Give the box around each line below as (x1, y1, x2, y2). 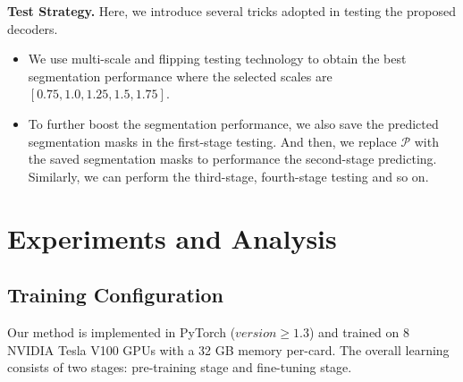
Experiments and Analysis (7, 219, 337, 256)
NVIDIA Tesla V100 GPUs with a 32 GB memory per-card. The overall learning (7, 340, 450, 359)
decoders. (7, 19, 58, 38)
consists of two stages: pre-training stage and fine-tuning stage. (7, 358, 352, 377)
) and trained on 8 (308, 322, 409, 341)
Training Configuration (7, 281, 223, 309)
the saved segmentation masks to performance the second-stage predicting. (28, 149, 437, 168)
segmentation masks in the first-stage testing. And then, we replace (28, 132, 397, 150)
